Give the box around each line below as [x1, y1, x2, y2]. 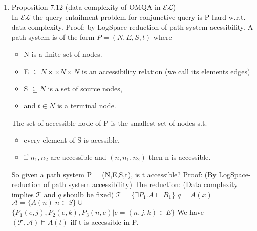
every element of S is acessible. [24, 134, 120, 145]
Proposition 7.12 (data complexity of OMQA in [11, 2, 161, 12]
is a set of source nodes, [48, 83, 122, 94]
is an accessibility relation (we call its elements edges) [81, 65, 250, 76]
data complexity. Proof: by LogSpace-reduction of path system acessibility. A [11, 21, 253, 32]
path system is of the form [11, 31, 95, 42]
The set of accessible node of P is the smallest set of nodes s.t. [11, 117, 207, 128]
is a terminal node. [57, 100, 116, 111]
